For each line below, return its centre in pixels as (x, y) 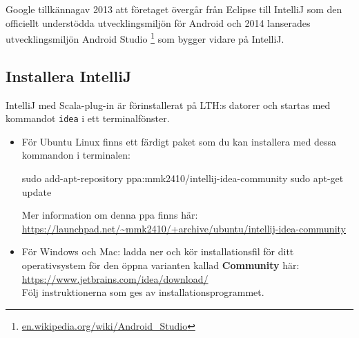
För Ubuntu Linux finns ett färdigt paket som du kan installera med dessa (179, 141)
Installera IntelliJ (69, 76)
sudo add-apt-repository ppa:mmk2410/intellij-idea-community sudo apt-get (183, 178)
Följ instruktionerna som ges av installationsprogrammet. (143, 292)
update (37, 191)
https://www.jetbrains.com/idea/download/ (115, 278)
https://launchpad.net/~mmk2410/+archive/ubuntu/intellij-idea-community (184, 228)
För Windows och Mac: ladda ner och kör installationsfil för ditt (158, 251)
